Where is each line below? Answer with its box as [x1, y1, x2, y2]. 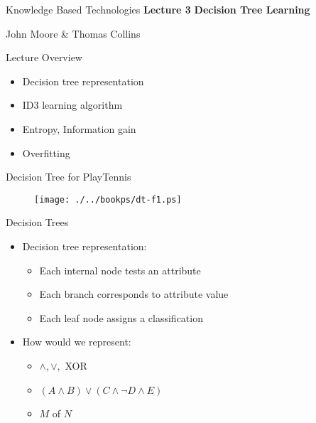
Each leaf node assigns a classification [39, 310, 203, 325]
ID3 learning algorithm [22, 97, 123, 112]
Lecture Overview [6, 50, 82, 65]
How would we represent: [22, 334, 131, 349]
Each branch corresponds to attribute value [39, 287, 229, 301]
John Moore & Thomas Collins [6, 26, 141, 41]
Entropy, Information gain [22, 121, 136, 136]
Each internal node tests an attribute [39, 262, 201, 277]
